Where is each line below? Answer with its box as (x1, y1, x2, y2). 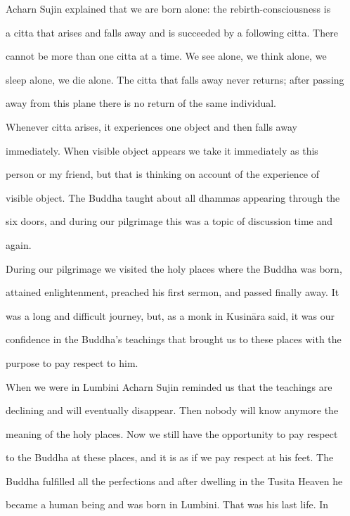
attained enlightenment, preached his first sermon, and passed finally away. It (6, 285, 339, 299)
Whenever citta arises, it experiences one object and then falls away (6, 119, 297, 134)
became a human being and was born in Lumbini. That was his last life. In (6, 497, 329, 512)
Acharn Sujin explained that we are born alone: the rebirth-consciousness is (6, 1, 331, 15)
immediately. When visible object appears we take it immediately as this (6, 143, 318, 157)
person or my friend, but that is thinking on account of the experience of (6, 167, 320, 181)
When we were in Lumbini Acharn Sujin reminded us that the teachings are (6, 379, 332, 394)
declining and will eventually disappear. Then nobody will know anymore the (6, 403, 339, 418)
